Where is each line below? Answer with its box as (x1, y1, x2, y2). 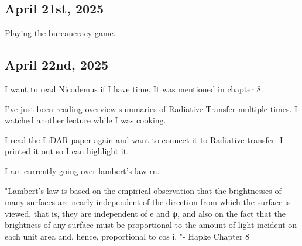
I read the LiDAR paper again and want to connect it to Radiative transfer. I (5, 133, 283, 145)
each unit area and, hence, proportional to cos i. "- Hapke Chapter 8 (5, 230, 250, 242)
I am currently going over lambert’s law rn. (5, 164, 160, 176)
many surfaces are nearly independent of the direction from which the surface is (5, 196, 291, 208)
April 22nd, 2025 (5, 56, 109, 74)
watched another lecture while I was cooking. (5, 114, 166, 126)
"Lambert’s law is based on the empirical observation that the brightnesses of (5, 184, 282, 196)
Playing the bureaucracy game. (5, 27, 116, 39)
